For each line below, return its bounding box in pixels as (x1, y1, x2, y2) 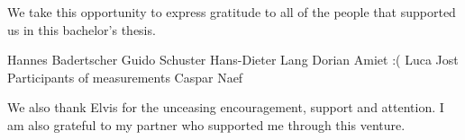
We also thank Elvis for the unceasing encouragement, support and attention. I (7, 98, 444, 117)
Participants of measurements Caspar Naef (7, 67, 243, 86)
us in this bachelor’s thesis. (7, 20, 156, 39)
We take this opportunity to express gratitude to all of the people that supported (7, 3, 456, 21)
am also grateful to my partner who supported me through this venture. (7, 115, 406, 134)
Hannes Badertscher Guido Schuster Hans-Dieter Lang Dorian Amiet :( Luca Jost (7, 50, 459, 69)
